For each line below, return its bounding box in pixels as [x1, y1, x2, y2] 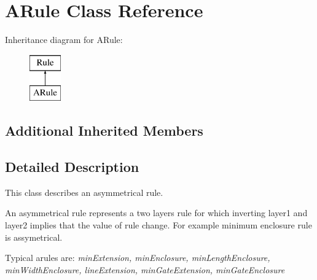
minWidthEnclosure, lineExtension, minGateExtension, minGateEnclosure [5, 263, 285, 276]
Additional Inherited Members [5, 121, 203, 140]
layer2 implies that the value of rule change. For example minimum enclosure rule [5, 219, 312, 231]
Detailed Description [5, 157, 139, 176]
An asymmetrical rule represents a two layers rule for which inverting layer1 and [5, 206, 308, 219]
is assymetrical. [5, 230, 63, 243]
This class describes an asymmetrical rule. [5, 185, 163, 198]
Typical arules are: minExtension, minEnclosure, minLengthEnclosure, [5, 251, 270, 264]
